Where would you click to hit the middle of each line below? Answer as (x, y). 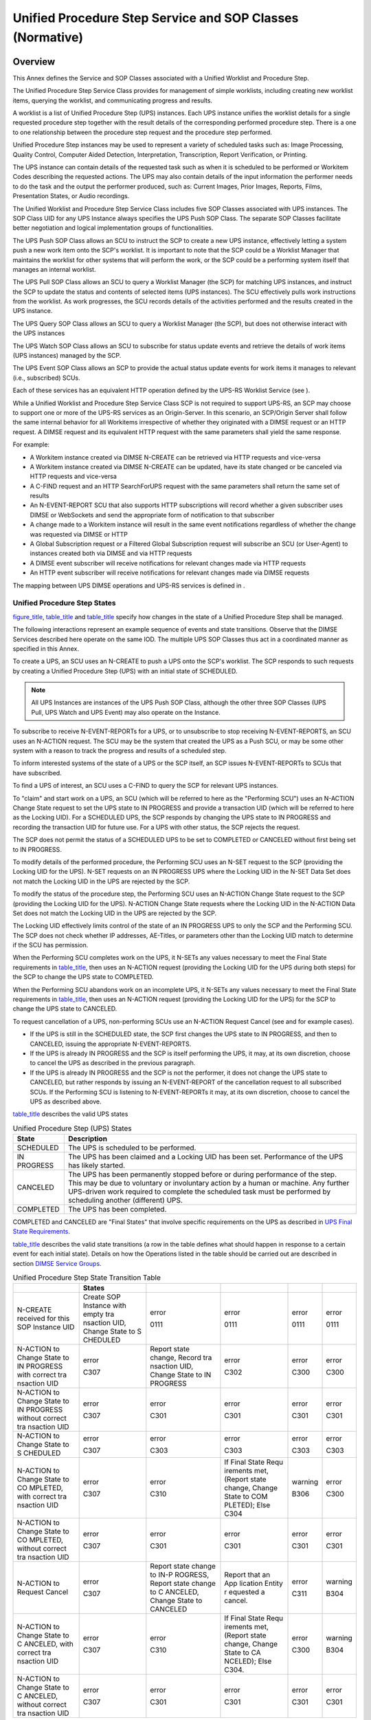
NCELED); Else (248, 1662)
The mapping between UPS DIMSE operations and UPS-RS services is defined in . (129, 585)
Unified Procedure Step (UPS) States (72, 1128)
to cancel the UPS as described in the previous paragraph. (113, 1063)
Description (88, 1139)
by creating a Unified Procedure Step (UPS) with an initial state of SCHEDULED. (125, 671)
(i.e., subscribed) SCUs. (46, 378)
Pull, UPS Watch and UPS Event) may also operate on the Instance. (126, 712)
